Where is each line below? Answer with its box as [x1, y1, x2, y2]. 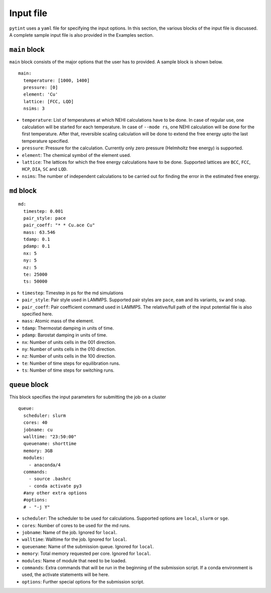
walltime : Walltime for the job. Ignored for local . [22, 536, 127, 543]
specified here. [22, 311, 53, 317]
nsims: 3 [23, 106, 45, 112]
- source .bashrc [28, 476, 71, 482]
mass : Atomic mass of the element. [22, 318, 94, 324]
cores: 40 [23, 420, 48, 426]
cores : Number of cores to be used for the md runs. [22, 522, 130, 528]
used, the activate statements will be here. [22, 571, 110, 578]
